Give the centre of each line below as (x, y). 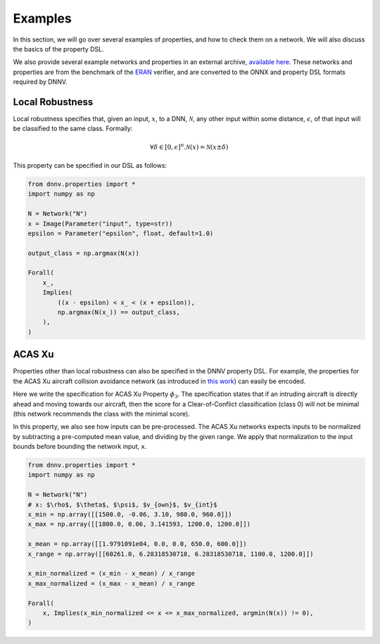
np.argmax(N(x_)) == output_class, (119, 312)
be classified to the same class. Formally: (73, 129)
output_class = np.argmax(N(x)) (84, 253)
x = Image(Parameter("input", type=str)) (100, 223)
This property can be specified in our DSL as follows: (90, 165)
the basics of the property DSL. (59, 49)
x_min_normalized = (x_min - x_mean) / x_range (111, 574)
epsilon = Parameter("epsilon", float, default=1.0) (121, 233)
